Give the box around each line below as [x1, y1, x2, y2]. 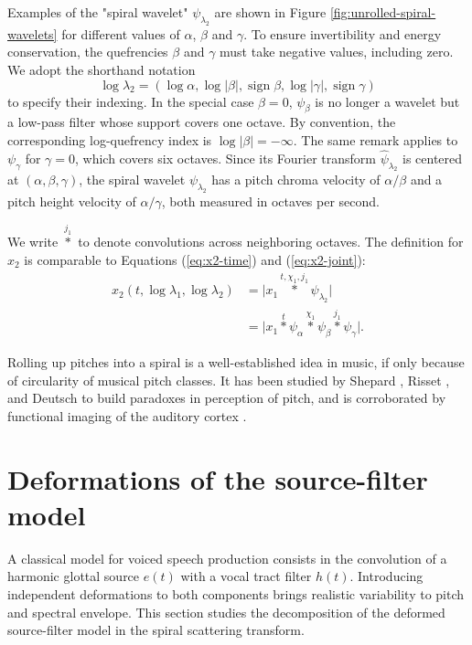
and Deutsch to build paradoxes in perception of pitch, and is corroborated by [7, 388, 446, 407]
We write [7, 232, 59, 250]
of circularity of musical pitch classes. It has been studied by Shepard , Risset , [7, 370, 450, 389]
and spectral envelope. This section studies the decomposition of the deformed [7, 602, 445, 621]
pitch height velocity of [7, 192, 136, 211]
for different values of [61, 24, 180, 43]
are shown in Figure [214, 3, 327, 21]
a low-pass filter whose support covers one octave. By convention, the [7, 112, 396, 132]
